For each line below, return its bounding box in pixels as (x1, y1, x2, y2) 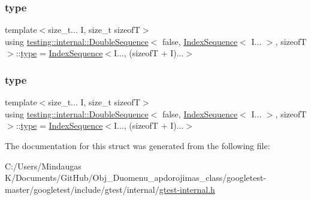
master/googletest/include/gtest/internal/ (5, 183, 159, 195)
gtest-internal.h (159, 183, 215, 195)
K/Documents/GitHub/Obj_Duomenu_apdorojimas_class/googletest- (5, 171, 267, 184)
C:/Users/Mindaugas (5, 159, 81, 172)
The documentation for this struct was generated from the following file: (5, 140, 270, 151)
